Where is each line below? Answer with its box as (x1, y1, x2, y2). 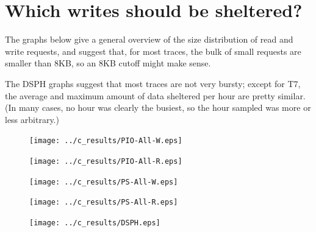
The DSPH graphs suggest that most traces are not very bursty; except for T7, (5, 77, 301, 90)
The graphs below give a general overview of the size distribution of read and (5, 33, 293, 46)
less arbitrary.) (5, 113, 59, 125)
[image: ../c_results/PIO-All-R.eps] (29, 156, 182, 166)
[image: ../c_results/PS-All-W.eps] (29, 177, 178, 186)
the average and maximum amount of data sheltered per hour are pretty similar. (5, 89, 306, 102)
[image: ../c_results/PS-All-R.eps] (29, 198, 178, 207)
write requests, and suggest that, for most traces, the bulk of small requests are (5, 44, 301, 57)
